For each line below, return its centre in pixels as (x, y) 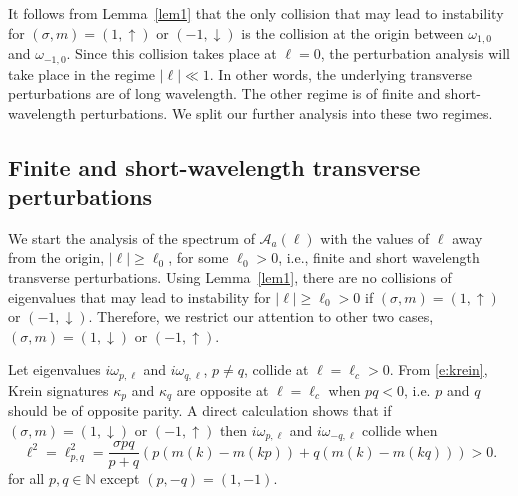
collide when (400, 429)
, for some (198, 257)
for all (26, 478)
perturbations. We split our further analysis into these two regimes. (286, 112)
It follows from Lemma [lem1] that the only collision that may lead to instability (256, 13)
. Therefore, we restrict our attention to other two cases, (261, 316)
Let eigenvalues (54, 369)
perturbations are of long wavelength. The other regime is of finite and (224, 93)
